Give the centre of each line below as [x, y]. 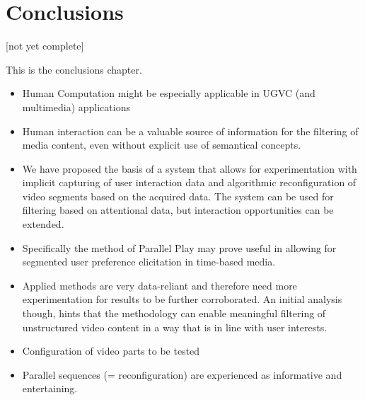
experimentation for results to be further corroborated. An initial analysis [182, 299]
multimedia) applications [76, 107]
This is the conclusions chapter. [74, 69]
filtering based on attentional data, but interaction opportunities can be [178, 210]
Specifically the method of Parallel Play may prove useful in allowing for [179, 247]
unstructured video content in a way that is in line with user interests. [175, 327]
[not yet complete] [45, 46]
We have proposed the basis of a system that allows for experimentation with [190, 168]
